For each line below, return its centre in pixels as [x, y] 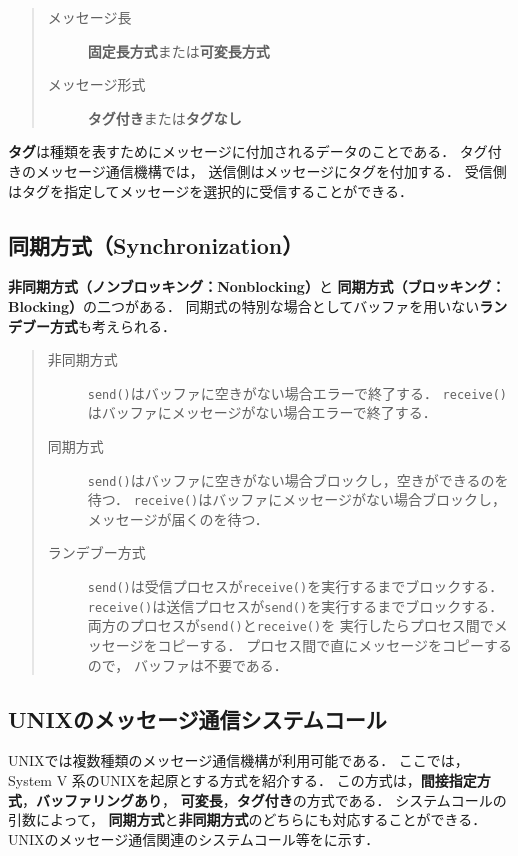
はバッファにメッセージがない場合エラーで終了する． [262, 412]
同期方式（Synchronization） [156, 244]
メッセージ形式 [96, 84]
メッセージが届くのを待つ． [178, 518]
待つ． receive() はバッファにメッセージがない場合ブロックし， [296, 499]
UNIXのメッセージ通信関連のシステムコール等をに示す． [194, 838]
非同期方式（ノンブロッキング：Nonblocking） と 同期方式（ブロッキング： [257, 286]
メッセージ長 [89, 17]
